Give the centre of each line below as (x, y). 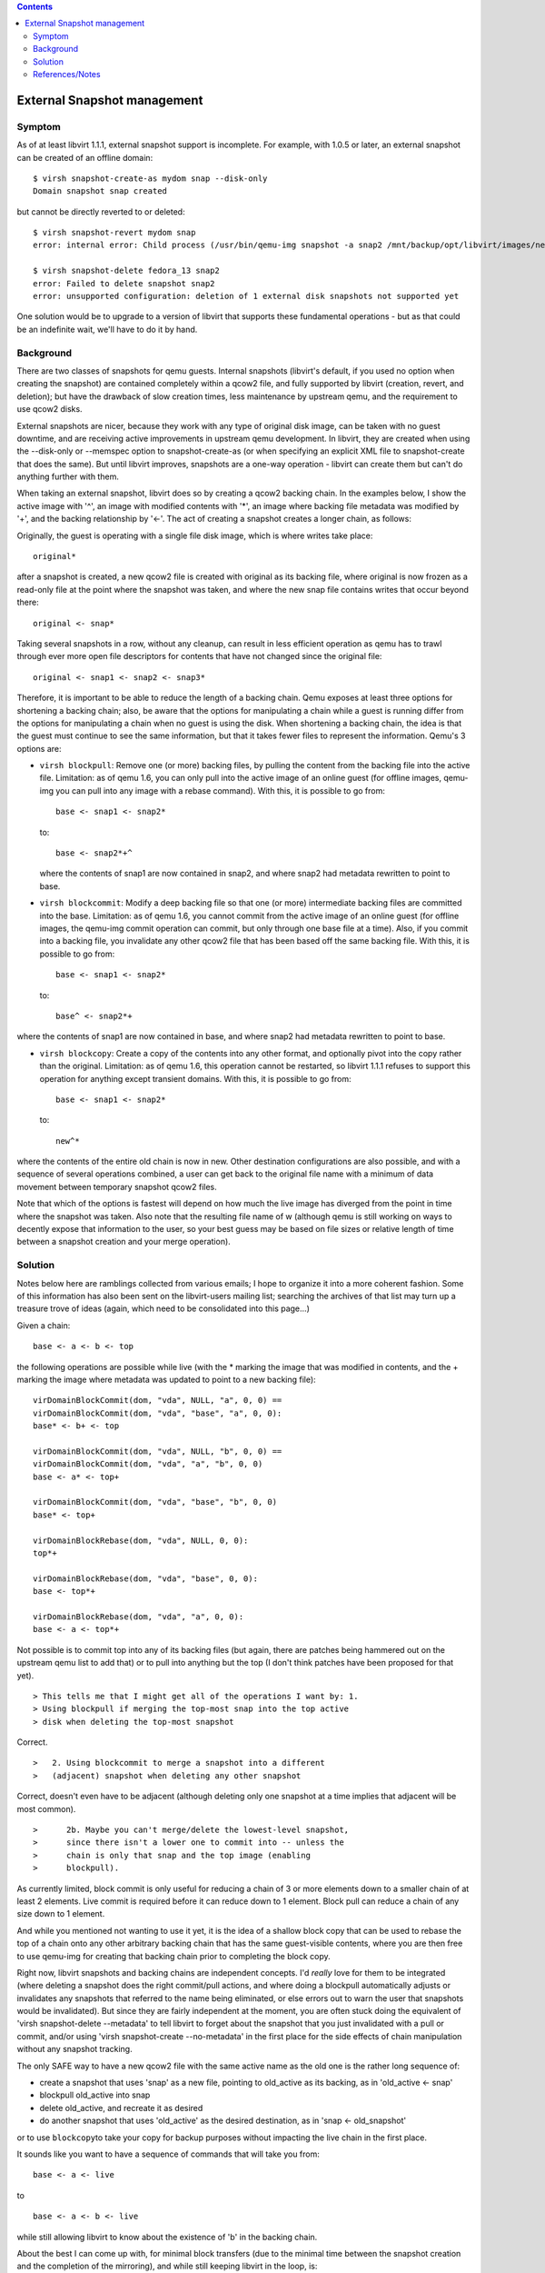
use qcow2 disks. (50, 409)
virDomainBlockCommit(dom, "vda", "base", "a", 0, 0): (158, 1413)
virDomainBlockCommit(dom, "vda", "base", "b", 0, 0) (155, 1502)
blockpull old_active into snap (95, 2095)
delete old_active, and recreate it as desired (121, 2108)
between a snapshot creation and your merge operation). (124, 1242)
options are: (40, 748)
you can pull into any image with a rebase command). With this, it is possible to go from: (220, 790)
